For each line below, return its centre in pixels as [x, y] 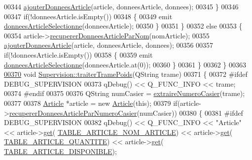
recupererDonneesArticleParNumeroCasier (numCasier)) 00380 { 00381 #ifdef [126, 112]
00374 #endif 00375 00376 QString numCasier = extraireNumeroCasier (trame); [125, 93]
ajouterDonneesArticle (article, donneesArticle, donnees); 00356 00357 [109, 45]
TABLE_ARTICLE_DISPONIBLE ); [60, 151]
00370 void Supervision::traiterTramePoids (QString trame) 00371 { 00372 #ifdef [126, 74]
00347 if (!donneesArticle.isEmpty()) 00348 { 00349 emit [88, 16]
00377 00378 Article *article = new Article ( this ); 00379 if [91, 103]
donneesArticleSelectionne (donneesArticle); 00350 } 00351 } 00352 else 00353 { [123, 26]
